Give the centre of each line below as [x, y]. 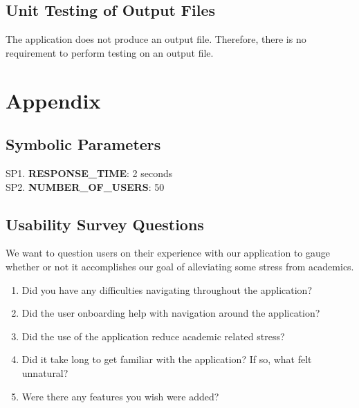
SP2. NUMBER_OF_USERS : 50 [85, 186]
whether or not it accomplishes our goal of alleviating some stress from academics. [180, 266]
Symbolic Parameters [83, 144]
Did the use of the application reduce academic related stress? [153, 336]
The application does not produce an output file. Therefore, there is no [156, 39]
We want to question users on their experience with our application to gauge [168, 253]
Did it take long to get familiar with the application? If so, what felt [167, 359]
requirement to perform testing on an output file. [110, 52]
